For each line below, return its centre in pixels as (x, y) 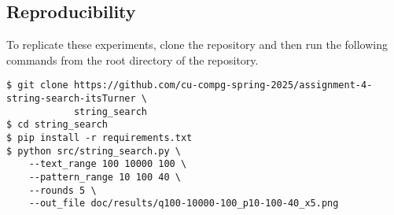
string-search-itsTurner (71, 99)
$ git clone (37, 85)
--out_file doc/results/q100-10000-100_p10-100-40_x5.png (184, 204)
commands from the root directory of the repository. (133, 59)
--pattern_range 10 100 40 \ (105, 177)
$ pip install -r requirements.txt (99, 138)
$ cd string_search (57, 125)
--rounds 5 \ (63, 190)
